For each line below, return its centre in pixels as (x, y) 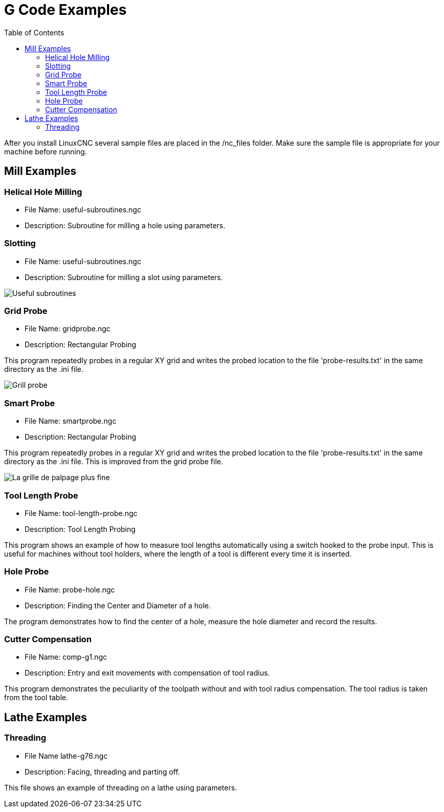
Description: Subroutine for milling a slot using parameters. (124, 277)
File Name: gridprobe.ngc (68, 329)
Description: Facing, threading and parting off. (102, 771)
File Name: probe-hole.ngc (70, 589)
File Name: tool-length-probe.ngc (81, 513)
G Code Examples (66, 10)
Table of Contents (34, 32)
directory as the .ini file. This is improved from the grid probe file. (114, 462)
